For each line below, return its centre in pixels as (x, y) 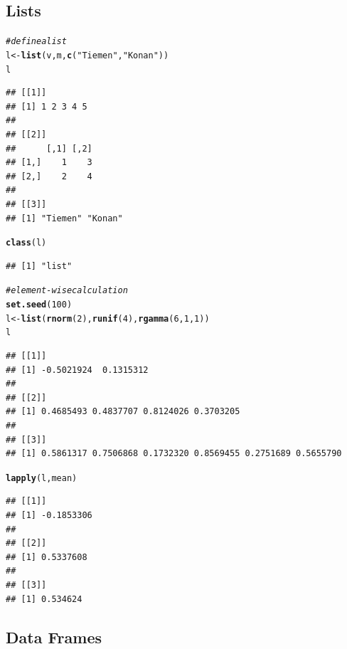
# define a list (36, 42)
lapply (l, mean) (42, 478)
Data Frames (54, 637)
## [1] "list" (39, 266)
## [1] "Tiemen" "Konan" (64, 218)
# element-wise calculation (67, 291)
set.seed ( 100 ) (39, 305)
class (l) (26, 243)
